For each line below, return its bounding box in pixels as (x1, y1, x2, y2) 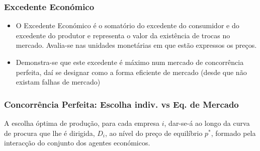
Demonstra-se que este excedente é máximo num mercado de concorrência (16, 57, 244, 67)
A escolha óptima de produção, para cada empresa (4, 118, 160, 128)
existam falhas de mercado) (16, 77, 101, 87)
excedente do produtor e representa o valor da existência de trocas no (16, 30, 230, 40)
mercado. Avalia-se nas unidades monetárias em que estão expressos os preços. (16, 40, 257, 50)
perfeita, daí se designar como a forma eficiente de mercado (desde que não (16, 66, 247, 77)
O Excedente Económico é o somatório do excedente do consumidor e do (16, 20, 239, 31)
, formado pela (211, 127, 256, 138)
